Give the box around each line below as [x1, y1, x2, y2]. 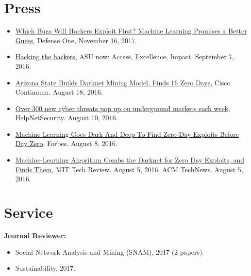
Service [4, 202, 53, 222]
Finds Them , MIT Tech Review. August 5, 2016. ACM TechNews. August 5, [15, 164, 243, 174]
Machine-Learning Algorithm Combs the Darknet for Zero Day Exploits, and [15, 155, 245, 165]
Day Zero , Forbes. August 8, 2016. [15, 138, 117, 148]
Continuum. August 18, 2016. [15, 87, 103, 97]
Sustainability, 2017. [15, 263, 76, 273]
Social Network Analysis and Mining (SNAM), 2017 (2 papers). [15, 246, 204, 257]
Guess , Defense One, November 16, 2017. [15, 35, 137, 45]
